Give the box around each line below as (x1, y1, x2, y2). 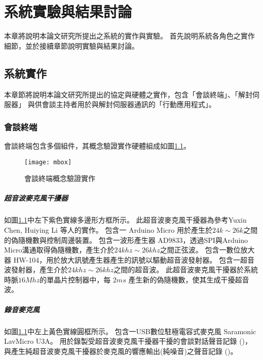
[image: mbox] (24, 158, 72, 166)
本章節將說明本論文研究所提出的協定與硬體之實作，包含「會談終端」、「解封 (4, 89, 252, 99)
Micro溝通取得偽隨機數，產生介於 (4, 244, 115, 255)
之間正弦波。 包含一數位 (160, 244, 241, 255)
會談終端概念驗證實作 (24, 173, 95, 184)
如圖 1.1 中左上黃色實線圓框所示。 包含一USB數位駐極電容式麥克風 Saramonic (4, 326, 256, 336)
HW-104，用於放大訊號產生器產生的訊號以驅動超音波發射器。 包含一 (13, 254, 240, 265)
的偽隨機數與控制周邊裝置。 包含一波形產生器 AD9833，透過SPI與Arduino (4, 234, 248, 245)
